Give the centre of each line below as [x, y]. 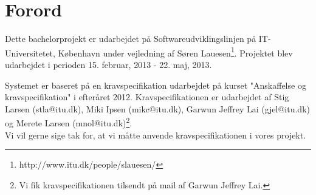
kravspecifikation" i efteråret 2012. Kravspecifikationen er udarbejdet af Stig [147, 97]
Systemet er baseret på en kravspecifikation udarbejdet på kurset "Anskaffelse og [156, 85]
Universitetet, [30, 53]
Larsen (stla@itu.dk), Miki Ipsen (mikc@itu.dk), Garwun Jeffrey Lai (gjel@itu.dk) [157, 108]
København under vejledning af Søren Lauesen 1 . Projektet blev [175, 52]
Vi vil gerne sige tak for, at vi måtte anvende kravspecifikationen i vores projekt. [156, 135]
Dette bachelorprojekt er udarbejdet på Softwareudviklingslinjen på [131, 39]
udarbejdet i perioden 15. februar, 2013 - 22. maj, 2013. [108, 64]
